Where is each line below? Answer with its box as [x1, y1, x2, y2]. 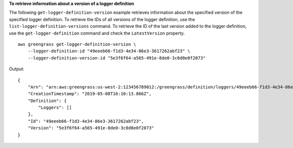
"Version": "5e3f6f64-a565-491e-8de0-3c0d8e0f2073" [27, 125, 154, 131]
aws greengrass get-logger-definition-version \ [18, 42, 136, 47]
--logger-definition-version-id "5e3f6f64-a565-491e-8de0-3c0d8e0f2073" [27, 55, 206, 61]
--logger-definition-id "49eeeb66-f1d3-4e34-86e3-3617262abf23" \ [27, 48, 190, 54]
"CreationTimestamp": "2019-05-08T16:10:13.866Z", [27, 91, 152, 97]
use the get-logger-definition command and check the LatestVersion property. [9, 30, 185, 36]
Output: [9, 66, 24, 72]
